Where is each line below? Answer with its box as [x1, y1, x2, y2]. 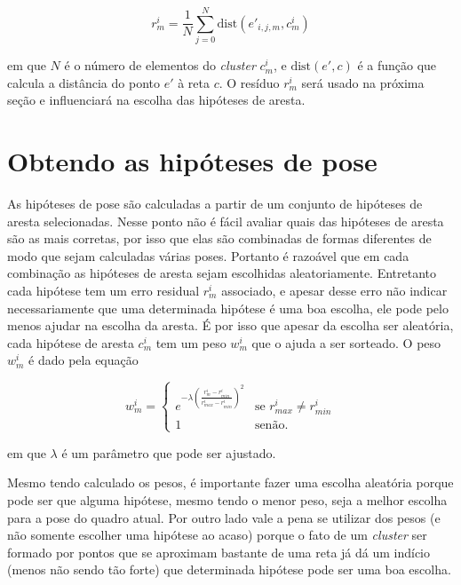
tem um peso [155, 333, 227, 352]
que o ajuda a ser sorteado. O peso [251, 333, 441, 352]
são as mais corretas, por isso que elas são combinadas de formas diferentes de [7, 229, 432, 248]
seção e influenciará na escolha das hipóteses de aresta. [7, 91, 306, 109]
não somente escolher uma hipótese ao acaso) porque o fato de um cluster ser [7, 526, 427, 544]
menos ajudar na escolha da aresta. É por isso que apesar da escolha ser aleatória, [7, 316, 454, 335]
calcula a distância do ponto [7, 73, 160, 91]
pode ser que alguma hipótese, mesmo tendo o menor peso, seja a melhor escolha [7, 490, 448, 509]
